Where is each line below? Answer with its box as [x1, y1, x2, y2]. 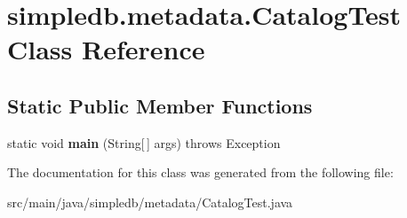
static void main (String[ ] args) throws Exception [7, 133, 281, 152]
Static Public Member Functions [7, 91, 313, 119]
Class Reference [7, 31, 205, 67]
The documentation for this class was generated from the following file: [7, 163, 394, 182]
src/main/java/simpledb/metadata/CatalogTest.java [7, 192, 293, 211]
